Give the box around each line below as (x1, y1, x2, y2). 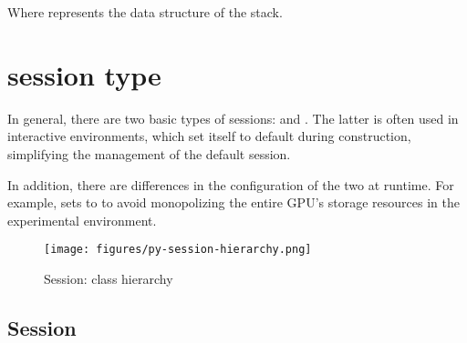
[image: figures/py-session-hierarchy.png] (44, 243, 312, 257)
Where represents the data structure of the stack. (7, 3, 283, 21)
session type (7, 55, 161, 93)
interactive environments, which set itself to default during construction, (7, 126, 411, 146)
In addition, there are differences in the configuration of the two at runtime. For (7, 175, 454, 194)
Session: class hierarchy (44, 268, 173, 288)
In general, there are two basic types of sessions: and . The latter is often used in (7, 108, 459, 127)
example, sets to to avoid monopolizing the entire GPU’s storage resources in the (7, 193, 460, 212)
